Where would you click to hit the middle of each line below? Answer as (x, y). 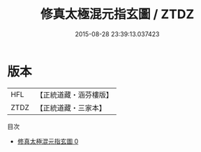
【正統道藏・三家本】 (71, 107)
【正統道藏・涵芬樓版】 (75, 95)
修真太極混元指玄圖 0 (48, 141)
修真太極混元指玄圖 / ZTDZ (117, 14)
